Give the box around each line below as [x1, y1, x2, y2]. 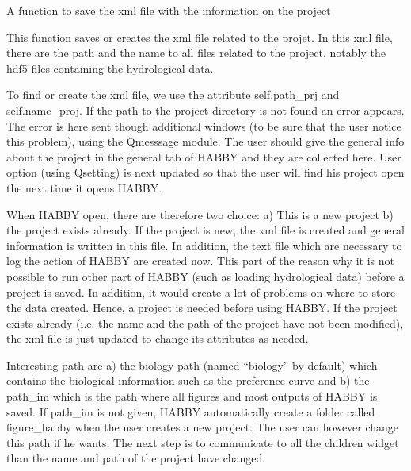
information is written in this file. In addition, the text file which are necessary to [6, 237, 402, 253]
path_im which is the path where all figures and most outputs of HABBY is [6, 388, 378, 405]
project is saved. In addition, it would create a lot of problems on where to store [6, 283, 396, 300]
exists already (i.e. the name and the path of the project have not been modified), [6, 314, 404, 331]
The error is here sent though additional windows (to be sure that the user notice [6, 117, 401, 134]
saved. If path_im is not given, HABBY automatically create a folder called [6, 403, 375, 420]
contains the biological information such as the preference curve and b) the [6, 372, 370, 389]
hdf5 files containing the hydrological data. [6, 59, 214, 76]
